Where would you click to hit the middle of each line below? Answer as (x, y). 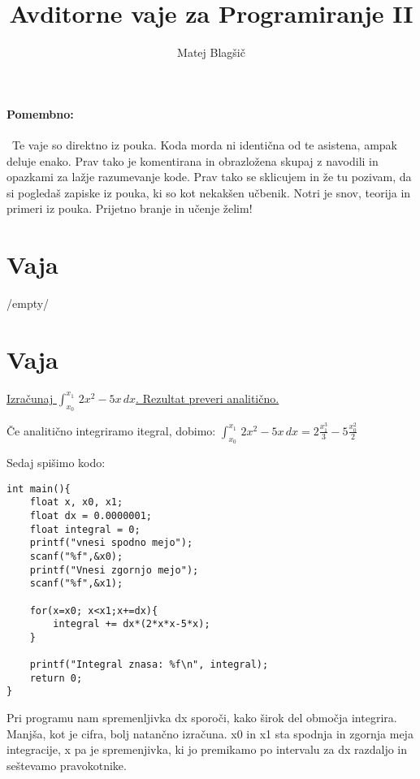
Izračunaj (30, 398)
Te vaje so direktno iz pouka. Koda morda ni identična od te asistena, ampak (204, 144)
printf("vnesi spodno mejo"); (111, 543)
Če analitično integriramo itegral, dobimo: (111, 430)
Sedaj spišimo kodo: (56, 463)
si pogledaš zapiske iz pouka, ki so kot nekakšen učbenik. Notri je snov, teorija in (209, 192)
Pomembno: (40, 113)
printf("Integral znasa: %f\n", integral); (149, 665)
